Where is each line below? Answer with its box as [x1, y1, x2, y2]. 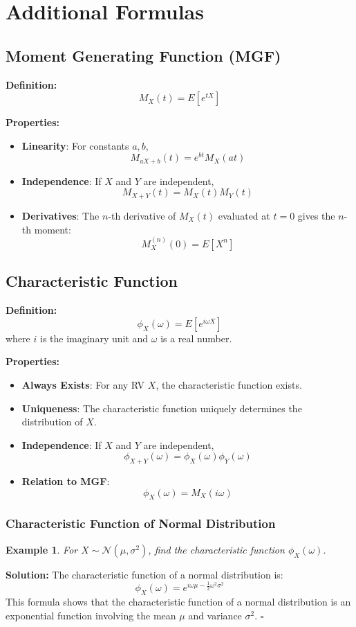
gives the [297, 208, 335, 222]
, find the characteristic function [148, 542, 285, 556]
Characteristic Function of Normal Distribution [6, 515, 276, 532]
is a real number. [160, 330, 232, 345]
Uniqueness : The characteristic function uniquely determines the [21, 400, 302, 415]
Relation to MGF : [21, 474, 110, 488]
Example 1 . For [6, 542, 78, 556]
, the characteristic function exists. [156, 377, 302, 391]
